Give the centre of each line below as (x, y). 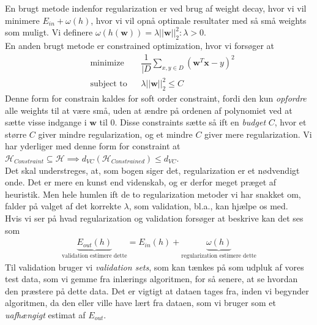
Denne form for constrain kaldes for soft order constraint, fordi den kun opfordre (156, 98)
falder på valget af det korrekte (63, 206)
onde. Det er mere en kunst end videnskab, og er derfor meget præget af (141, 182)
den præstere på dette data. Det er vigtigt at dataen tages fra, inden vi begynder (157, 290)
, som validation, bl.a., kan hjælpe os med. (208, 206)
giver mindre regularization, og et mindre (115, 134)
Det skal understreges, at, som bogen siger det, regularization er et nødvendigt (152, 170)
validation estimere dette (95, 256)
